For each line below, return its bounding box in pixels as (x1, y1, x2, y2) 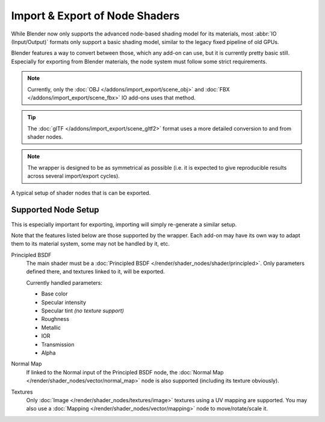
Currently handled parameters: (26, 279, 102, 286)
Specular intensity (41, 299, 87, 306)
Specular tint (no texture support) (41, 307, 125, 314)
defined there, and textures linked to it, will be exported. (26, 268, 165, 275)
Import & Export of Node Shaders (11, 9, 180, 22)
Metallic (41, 324, 61, 331)
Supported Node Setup (11, 205, 99, 215)
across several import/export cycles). (27, 172, 120, 180)
